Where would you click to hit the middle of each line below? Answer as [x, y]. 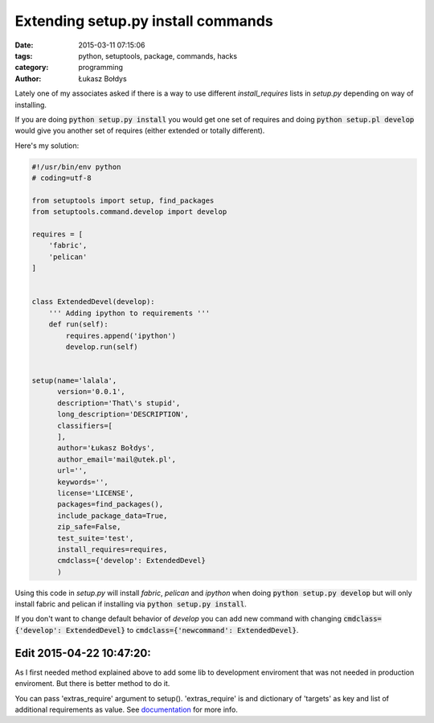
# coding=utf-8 [61, 178]
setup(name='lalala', [74, 381]
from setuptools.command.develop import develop [129, 212]
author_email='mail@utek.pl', [117, 459]
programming [101, 68]
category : [32, 68]
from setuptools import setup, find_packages [123, 200]
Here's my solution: [47, 146]
